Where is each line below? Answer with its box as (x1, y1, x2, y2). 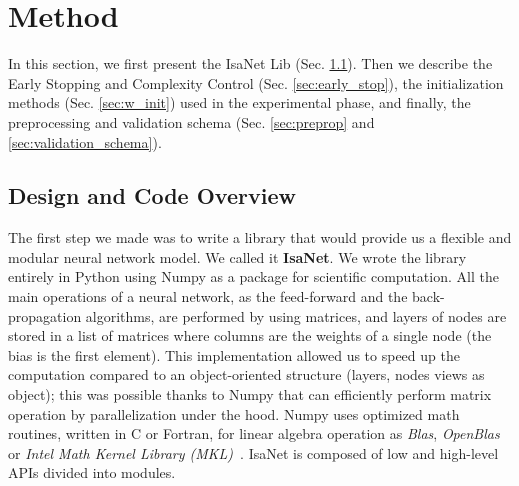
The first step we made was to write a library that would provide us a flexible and (8, 227, 512, 248)
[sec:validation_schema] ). (8, 131, 162, 152)
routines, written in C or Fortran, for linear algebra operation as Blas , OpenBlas (8, 423, 500, 444)
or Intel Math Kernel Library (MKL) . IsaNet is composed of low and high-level (8, 442, 499, 463)
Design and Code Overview (8, 180, 296, 211)
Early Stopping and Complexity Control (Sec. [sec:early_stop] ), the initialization (8, 72, 504, 93)
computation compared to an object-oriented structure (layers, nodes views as (8, 364, 485, 385)
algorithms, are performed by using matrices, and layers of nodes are (85, 305, 507, 326)
